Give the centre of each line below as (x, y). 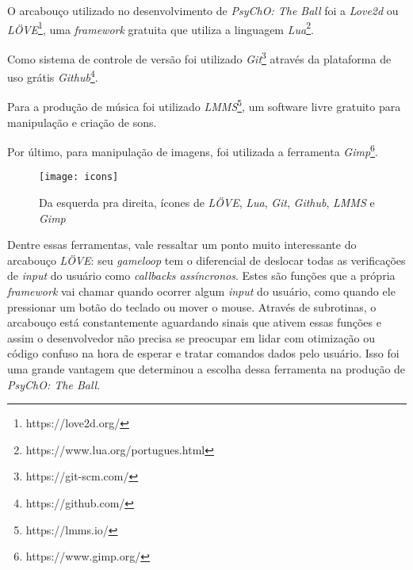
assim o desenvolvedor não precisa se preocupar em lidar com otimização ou (191, 337)
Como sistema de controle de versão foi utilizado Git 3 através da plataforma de (199, 57)
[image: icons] (79, 177)
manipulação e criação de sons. (82, 122)
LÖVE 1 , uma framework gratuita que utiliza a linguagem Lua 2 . (161, 28)
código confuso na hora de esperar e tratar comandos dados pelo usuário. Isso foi (203, 353)
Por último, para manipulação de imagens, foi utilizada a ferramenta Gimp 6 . (193, 150)
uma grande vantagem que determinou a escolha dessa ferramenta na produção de (206, 369)
